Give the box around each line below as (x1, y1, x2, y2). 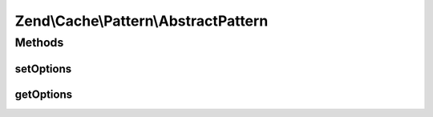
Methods (14, 35, 64, 50)
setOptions (14, 62, 72, 75)
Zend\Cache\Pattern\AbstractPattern (14, 12, 269, 30)
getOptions (14, 87, 72, 101)
